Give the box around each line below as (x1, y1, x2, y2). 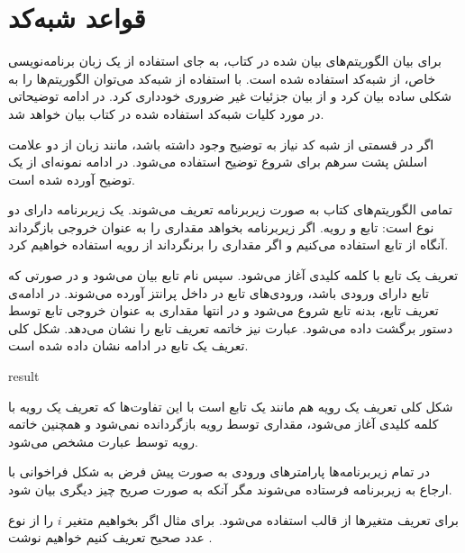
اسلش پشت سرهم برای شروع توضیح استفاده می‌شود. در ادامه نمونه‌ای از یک (8, 152, 428, 171)
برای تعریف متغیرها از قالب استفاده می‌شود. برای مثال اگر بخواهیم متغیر (66, 510, 459, 529)
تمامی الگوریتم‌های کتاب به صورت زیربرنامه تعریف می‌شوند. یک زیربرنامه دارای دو (8, 200, 452, 219)
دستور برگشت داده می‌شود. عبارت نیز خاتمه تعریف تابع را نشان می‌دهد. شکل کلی (8, 318, 453, 337)
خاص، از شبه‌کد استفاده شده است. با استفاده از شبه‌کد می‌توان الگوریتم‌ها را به (8, 68, 436, 87)
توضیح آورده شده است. (8, 169, 135, 188)
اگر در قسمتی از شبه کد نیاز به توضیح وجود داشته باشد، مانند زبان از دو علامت (8, 134, 434, 153)
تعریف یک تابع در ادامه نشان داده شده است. (8, 336, 249, 355)
